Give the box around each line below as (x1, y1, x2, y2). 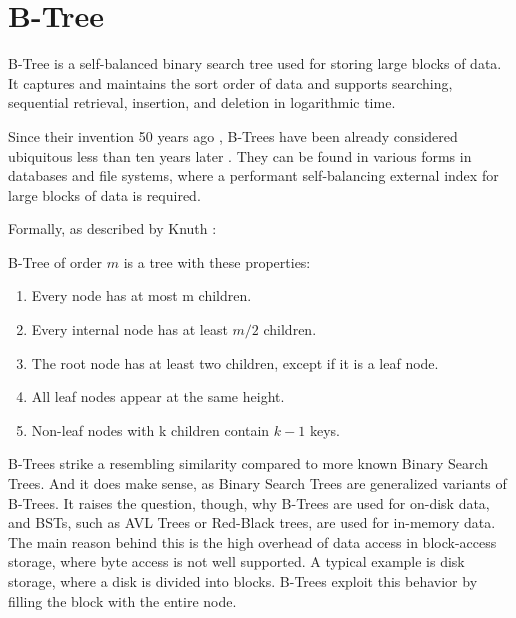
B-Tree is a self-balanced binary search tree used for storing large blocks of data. (8, 53, 502, 74)
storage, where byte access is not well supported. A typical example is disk (8, 551, 465, 572)
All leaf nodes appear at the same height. (31, 386, 285, 407)
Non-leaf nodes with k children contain (31, 419, 270, 440)
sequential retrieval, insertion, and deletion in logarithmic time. (8, 92, 396, 113)
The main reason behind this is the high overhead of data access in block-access (8, 531, 497, 552)
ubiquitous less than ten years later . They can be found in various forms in (8, 145, 472, 166)
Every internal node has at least (31, 319, 228, 340)
